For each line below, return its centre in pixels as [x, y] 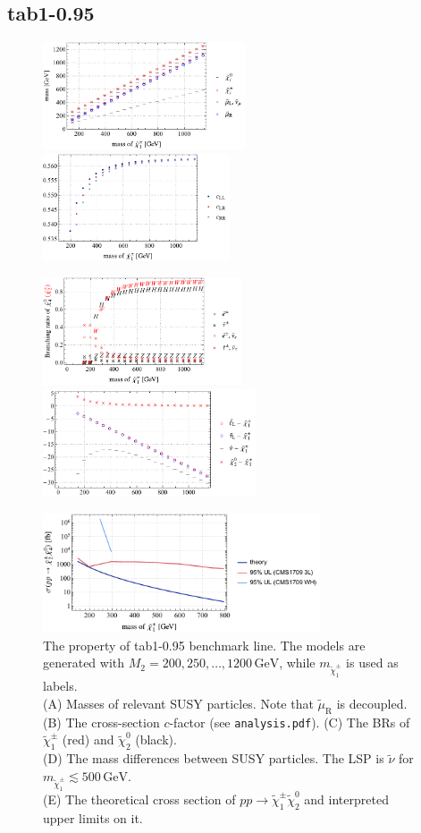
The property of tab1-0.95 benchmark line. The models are [204, 645]
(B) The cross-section [101, 722]
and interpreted [346, 799]
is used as [372, 663]
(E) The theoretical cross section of [139, 799]
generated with [84, 663]
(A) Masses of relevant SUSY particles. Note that [178, 703]
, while [297, 663]
